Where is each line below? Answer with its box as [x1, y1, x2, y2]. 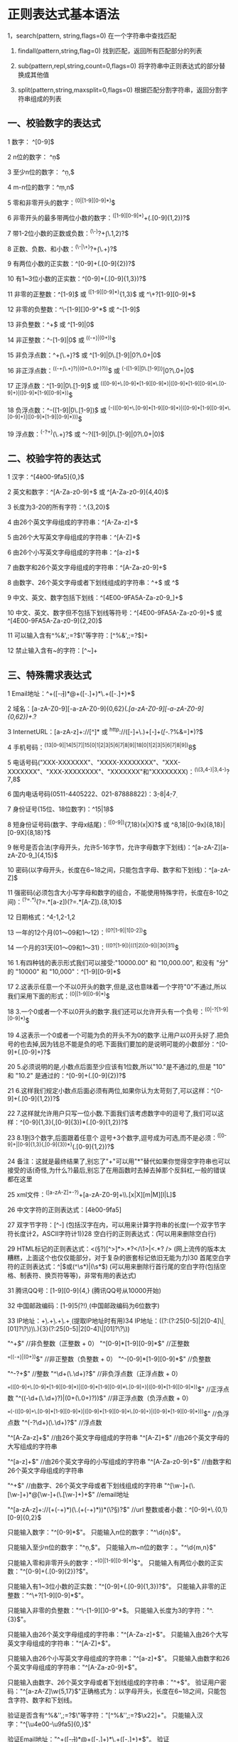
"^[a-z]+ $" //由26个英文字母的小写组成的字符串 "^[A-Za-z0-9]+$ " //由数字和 [7, 1457, 232, 1466]
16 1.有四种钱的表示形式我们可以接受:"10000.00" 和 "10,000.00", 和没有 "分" [7, 958, 229, 967]
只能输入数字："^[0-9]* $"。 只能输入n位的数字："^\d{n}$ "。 [7, 1527, 185, 1536]
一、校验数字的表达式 [7, 117, 101, 129]
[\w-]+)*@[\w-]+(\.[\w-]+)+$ [7, 1490, 92, 1498]
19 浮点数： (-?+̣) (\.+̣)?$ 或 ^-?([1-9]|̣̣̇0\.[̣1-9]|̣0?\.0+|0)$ [7, 428, 165, 438]
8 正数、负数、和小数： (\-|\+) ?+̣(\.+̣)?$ [7, 243, 117, 253]
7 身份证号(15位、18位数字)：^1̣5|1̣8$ [7, 805, 114, 814]
